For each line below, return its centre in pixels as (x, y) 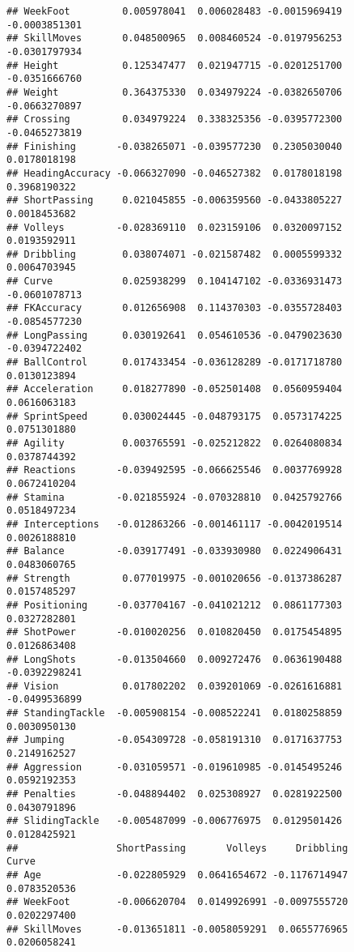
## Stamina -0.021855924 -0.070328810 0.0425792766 (175, 497)
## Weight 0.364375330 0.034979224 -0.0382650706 (175, 92)
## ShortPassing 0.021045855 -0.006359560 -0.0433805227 (175, 201)
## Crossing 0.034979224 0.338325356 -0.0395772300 (175, 120)
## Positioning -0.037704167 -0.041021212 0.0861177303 (175, 605)
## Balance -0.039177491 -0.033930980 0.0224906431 (175, 551)
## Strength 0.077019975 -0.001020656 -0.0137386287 (175, 578)
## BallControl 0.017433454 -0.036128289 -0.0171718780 (175, 363)
